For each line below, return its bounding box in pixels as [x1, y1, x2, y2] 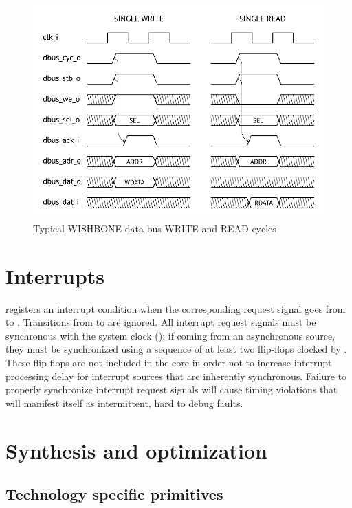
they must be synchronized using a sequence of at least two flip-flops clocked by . [5, 342, 347, 356]
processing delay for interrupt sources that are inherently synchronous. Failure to [5, 368, 347, 383]
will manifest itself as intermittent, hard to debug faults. [5, 395, 243, 410]
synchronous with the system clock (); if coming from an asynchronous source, [5, 328, 335, 342]
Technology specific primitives [5, 483, 223, 505]
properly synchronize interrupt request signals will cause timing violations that [5, 382, 338, 397]
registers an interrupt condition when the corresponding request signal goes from [5, 301, 346, 316]
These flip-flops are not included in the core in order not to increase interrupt [5, 355, 332, 369]
